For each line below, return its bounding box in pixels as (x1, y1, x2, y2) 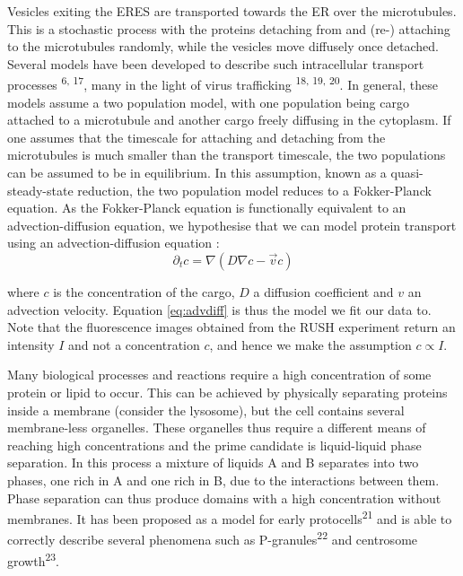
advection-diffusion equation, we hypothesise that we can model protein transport (7, 215, 457, 234)
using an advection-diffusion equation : (7, 233, 220, 252)
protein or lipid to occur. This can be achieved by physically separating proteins (7, 382, 448, 401)
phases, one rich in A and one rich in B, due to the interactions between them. (7, 470, 440, 489)
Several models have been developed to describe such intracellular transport (7, 54, 424, 73)
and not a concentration (68, 335, 200, 353)
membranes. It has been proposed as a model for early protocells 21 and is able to (7, 507, 452, 528)
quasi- (390, 163, 424, 181)
